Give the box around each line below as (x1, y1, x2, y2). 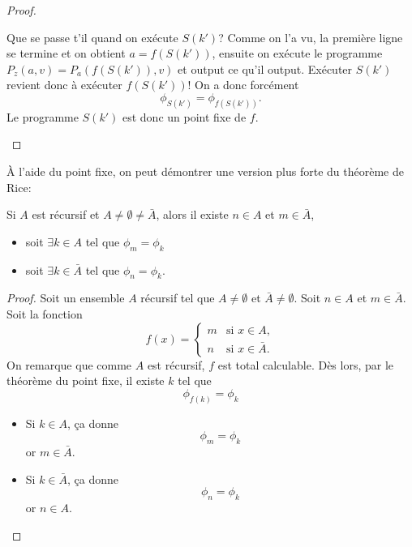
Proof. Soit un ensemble (6, 289, 125, 306)
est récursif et (32, 206, 100, 223)
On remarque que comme (6, 356, 132, 373)
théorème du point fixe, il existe (6, 372, 165, 389)
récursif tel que (140, 289, 215, 306)
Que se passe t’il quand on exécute (6, 28, 178, 45)
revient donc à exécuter (6, 76, 122, 93)
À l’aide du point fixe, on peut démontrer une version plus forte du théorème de (6, 163, 404, 180)
